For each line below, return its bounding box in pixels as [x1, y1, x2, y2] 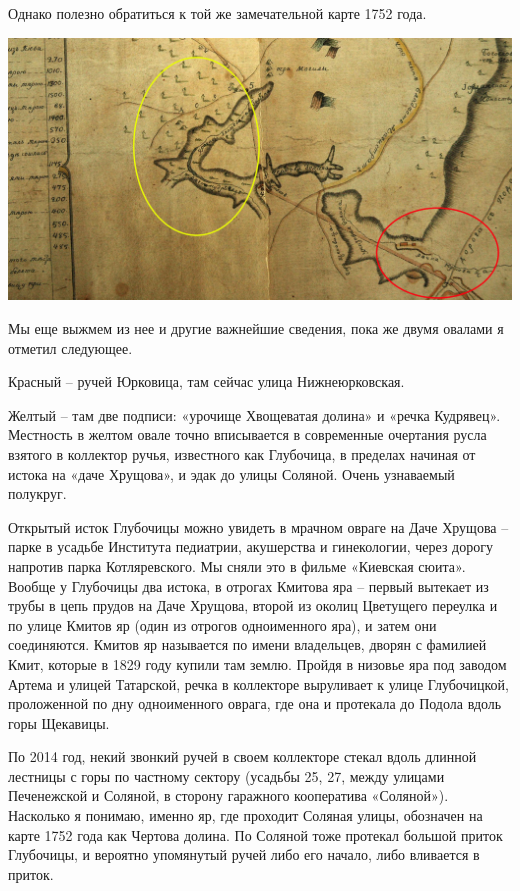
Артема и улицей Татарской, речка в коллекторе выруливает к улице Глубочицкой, [8, 673, 509, 694]
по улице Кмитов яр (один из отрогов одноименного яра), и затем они [8, 614, 437, 635]
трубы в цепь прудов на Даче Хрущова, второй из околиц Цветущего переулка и [8, 595, 498, 616]
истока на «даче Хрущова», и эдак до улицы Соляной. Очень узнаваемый [8, 463, 455, 484]
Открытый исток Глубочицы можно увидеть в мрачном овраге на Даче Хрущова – [8, 516, 509, 537]
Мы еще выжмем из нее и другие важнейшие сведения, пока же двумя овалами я [8, 318, 504, 339]
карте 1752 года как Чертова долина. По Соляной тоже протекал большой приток [8, 824, 503, 845]
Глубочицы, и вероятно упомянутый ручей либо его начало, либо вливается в [8, 844, 480, 865]
